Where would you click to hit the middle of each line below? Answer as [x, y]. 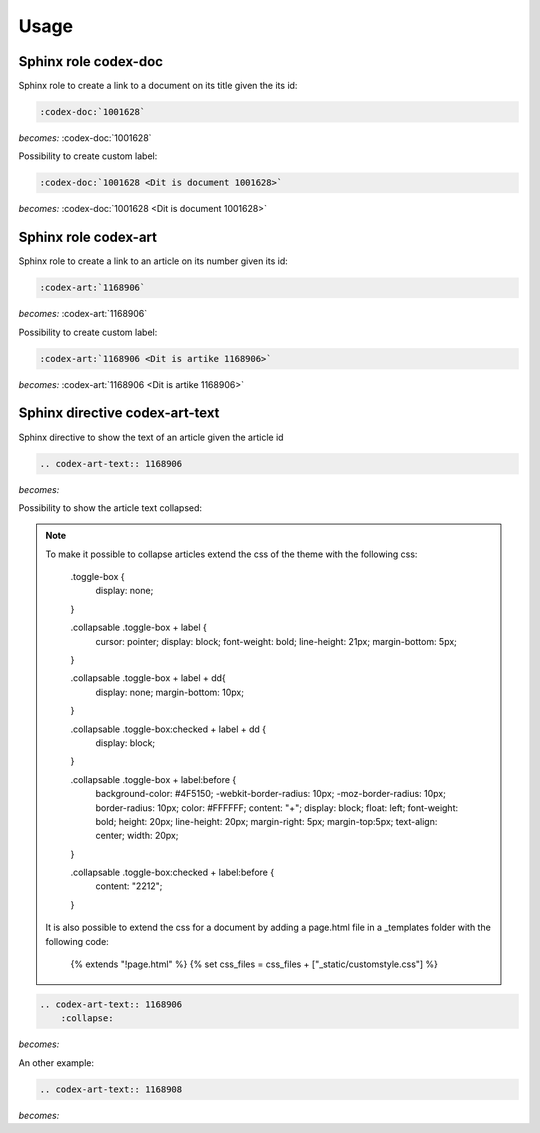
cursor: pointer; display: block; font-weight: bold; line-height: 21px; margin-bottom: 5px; [276, 641]
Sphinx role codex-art [88, 237]
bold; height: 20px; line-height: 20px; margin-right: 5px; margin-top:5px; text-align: [266, 821]
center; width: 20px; [137, 836]
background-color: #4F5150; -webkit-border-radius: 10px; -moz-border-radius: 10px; [271, 794]
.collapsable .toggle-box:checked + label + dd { [168, 729]
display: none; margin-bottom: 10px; [170, 692]
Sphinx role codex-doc [91, 61]
